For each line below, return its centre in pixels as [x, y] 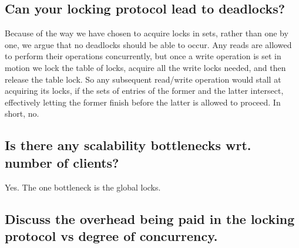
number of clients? [62, 162]
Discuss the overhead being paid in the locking [150, 218]
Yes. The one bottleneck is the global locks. [83, 187]
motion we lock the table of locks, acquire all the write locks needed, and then [145, 67]
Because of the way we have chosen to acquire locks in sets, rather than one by [147, 33]
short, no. [22, 113]
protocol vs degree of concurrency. [111, 235]
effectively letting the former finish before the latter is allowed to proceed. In [143, 102]
